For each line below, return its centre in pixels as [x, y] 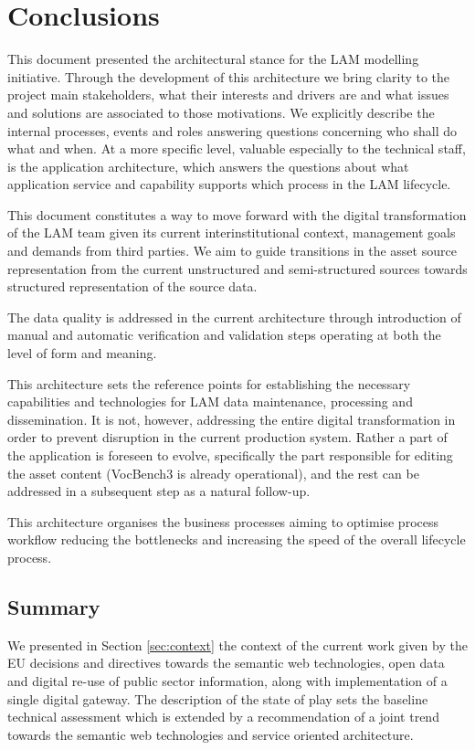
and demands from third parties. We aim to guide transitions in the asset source [232, 251]
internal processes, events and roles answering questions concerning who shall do [232, 130]
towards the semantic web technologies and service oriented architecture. [211, 734]
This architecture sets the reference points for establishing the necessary [209, 383]
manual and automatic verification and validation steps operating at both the [224, 335]
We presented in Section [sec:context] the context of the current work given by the [237, 644]
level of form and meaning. [82, 353]
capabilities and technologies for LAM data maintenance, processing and [210, 401]
